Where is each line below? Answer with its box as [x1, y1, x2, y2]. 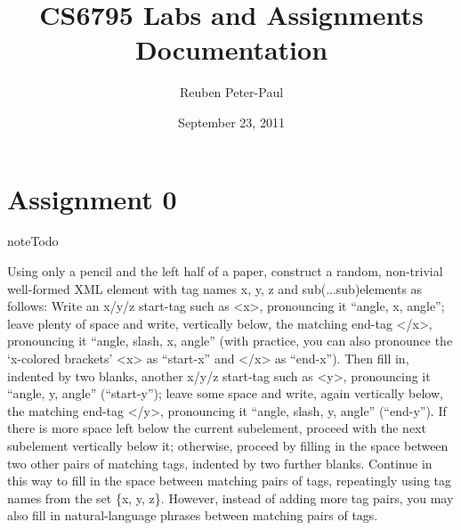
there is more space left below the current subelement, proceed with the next [7, 419, 426, 437]
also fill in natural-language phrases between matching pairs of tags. [7, 506, 378, 525]
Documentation [134, 31, 328, 68]
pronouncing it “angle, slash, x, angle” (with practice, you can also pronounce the [7, 331, 453, 350]
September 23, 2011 [178, 112, 285, 131]
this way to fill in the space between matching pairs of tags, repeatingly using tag [7, 471, 451, 490]
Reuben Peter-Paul [179, 83, 284, 102]
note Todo [7, 232, 59, 250]
